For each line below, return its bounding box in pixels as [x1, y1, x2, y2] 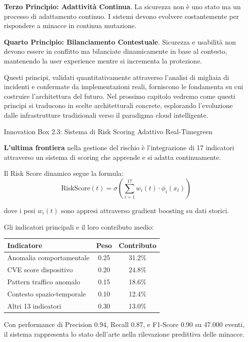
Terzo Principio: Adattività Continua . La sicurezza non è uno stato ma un [4, 1, 241, 11]
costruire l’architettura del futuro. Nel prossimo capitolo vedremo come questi [4, 91, 235, 101]
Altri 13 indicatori [7, 300, 61, 311]
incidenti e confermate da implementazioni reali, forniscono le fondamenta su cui [4, 81, 243, 92]
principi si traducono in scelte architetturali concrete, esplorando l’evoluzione [4, 100, 233, 110]
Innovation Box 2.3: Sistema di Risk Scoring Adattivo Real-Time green [4, 126, 213, 136]
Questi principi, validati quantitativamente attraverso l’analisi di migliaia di [4, 72, 229, 82]
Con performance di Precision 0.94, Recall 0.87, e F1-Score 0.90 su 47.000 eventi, [4, 319, 245, 329]
